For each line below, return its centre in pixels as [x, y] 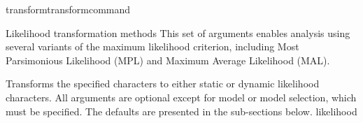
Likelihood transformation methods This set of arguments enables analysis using [178, 32]
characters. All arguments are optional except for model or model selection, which [181, 97]
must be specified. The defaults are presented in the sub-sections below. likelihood [181, 111]
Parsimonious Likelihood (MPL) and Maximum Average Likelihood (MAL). [168, 60]
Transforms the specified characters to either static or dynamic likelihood [163, 84]
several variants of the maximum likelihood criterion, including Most [152, 46]
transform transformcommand [68, 9]
